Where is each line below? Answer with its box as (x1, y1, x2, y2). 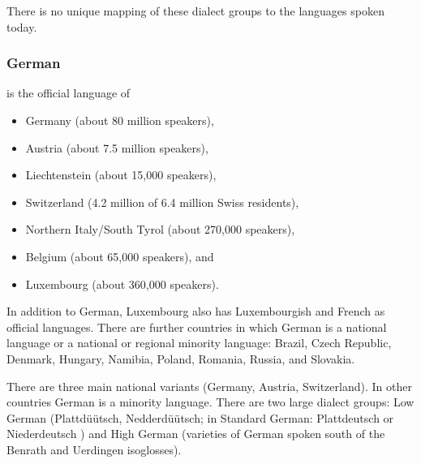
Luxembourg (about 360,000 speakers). (25, 275, 219, 292)
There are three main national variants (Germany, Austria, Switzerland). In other (6, 377, 412, 394)
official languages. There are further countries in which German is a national (6, 318, 387, 335)
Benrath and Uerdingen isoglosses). (6, 440, 182, 458)
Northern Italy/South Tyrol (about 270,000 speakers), (25, 221, 295, 238)
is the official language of (6, 84, 131, 101)
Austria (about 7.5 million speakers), (25, 139, 208, 156)
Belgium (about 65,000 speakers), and (25, 247, 214, 264)
